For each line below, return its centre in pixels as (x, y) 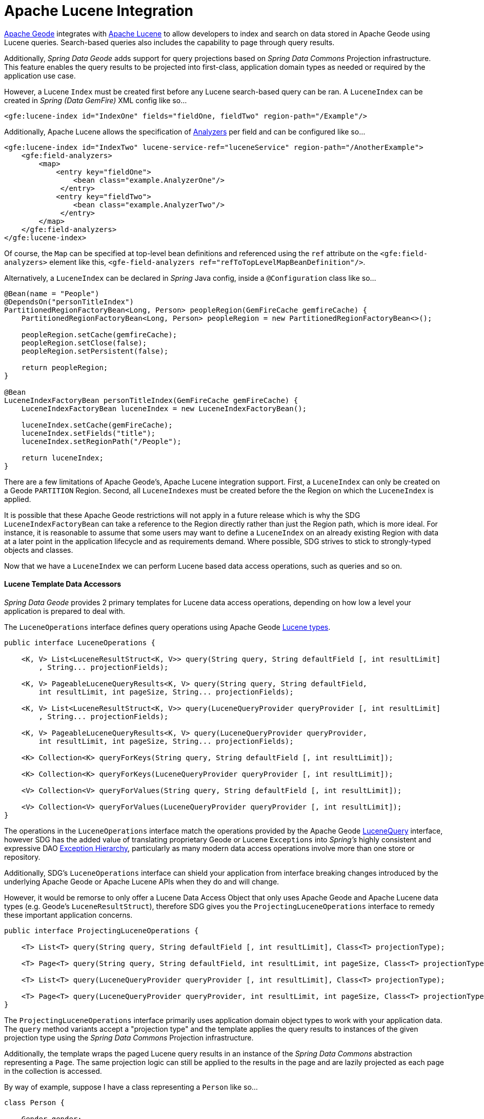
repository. (22, 857)
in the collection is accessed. (53, 1071)
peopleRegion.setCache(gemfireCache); (99, 334)
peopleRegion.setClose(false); (84, 343)
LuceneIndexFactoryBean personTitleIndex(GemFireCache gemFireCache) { (151, 400)
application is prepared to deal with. (65, 611)
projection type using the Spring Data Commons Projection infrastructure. (129, 1037)
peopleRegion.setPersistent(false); (95, 351)
